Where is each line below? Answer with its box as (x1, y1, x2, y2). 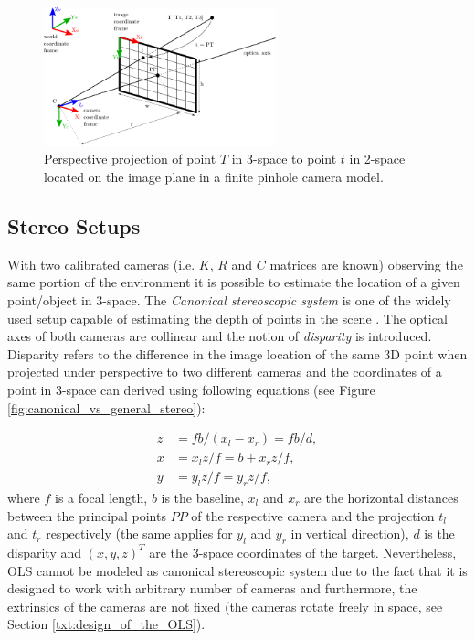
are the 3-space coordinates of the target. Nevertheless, (149, 542, 457, 561)
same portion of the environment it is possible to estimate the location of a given (7, 272, 460, 292)
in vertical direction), (290, 524, 409, 543)
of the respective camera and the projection (191, 506, 435, 525)
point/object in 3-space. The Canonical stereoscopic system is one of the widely (7, 290, 451, 309)
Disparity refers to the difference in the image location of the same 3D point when (7, 344, 468, 363)
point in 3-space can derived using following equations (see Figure (7, 379, 375, 399)
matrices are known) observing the (269, 254, 463, 273)
